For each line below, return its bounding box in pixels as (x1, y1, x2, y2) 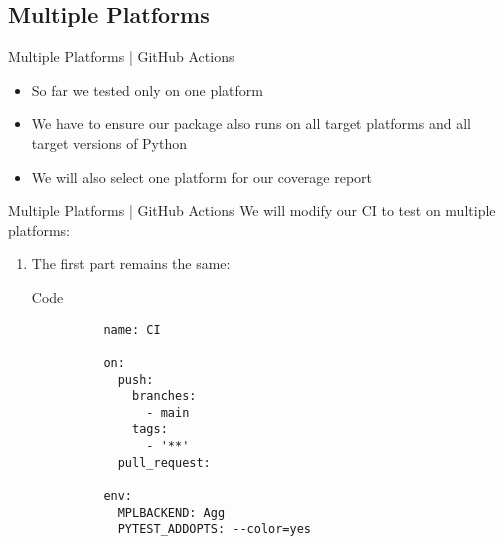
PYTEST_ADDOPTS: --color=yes (117, 522, 311, 537)
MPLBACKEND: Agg (117, 505, 226, 520)
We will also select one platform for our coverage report (31, 166, 373, 187)
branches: (132, 389, 197, 404)
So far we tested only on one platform (31, 79, 263, 100)
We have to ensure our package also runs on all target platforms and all (31, 113, 471, 134)
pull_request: (117, 455, 211, 470)
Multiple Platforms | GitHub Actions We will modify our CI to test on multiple (8, 200, 496, 221)
